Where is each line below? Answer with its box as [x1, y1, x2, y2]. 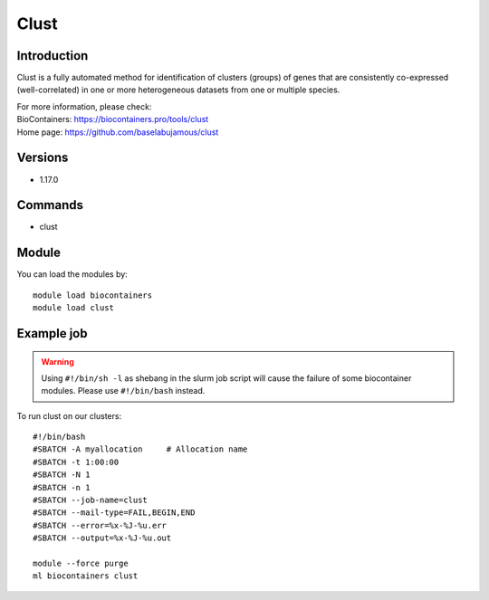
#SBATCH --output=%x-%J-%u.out [33, 533, 172, 543]
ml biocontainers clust [33, 571, 139, 581]
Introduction [16, 48, 89, 63]
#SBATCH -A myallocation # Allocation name [33, 444, 248, 454]
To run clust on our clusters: [16, 410, 122, 421]
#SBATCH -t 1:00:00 [33, 457, 120, 467]
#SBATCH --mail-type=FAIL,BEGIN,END [33, 508, 196, 518]
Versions [16, 150, 69, 166]
